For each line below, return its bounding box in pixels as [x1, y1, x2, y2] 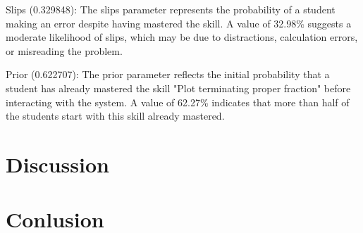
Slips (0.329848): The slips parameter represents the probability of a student [6, 2, 336, 16]
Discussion [6, 149, 109, 178]
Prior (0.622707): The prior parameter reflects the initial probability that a [6, 67, 330, 82]
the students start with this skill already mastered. [6, 108, 225, 123]
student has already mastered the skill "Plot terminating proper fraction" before [6, 80, 351, 95]
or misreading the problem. [6, 43, 123, 58]
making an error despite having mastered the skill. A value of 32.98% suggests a [6, 15, 352, 30]
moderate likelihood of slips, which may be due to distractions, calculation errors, [6, 30, 358, 44]
